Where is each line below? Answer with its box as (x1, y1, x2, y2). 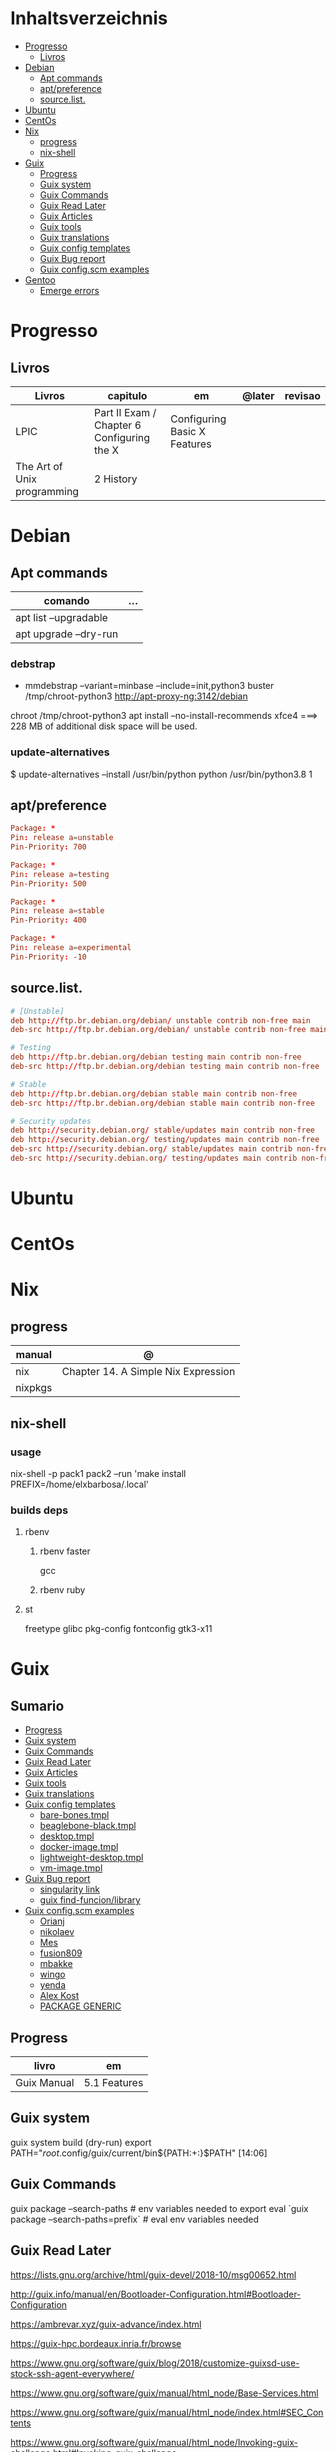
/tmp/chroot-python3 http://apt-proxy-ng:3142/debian (24, 690, 248, 702)
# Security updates (10, 1116, 92, 1126)
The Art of (15, 459, 63, 473)
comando (43, 593, 90, 607)
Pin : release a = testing (10, 869, 110, 879)
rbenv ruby (39, 1584, 86, 1596)
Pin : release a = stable (10, 906, 105, 916)
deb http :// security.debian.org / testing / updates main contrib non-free (10, 1135, 320, 1145)
